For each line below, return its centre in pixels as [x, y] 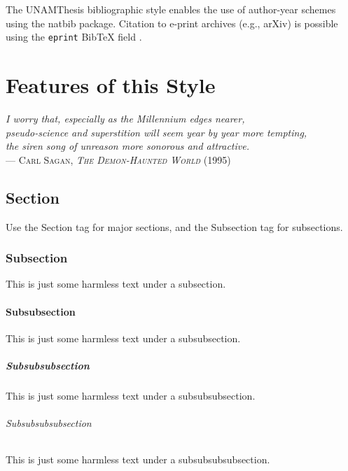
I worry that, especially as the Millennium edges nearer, [125, 118]
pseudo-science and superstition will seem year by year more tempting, [156, 132]
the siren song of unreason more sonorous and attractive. [127, 146]
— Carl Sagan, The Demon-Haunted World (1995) [118, 159]
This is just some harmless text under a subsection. [116, 284]
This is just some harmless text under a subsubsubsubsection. [138, 459]
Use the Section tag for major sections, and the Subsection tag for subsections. [174, 226]
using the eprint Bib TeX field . [74, 37]
